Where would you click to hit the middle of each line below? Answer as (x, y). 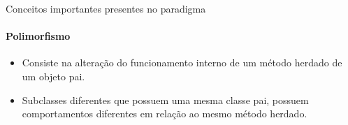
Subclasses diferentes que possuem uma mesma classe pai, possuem (165, 100)
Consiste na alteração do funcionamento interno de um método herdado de (182, 62)
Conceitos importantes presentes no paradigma (106, 8)
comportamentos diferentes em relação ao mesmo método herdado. (165, 113)
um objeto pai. (53, 76)
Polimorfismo (38, 36)
